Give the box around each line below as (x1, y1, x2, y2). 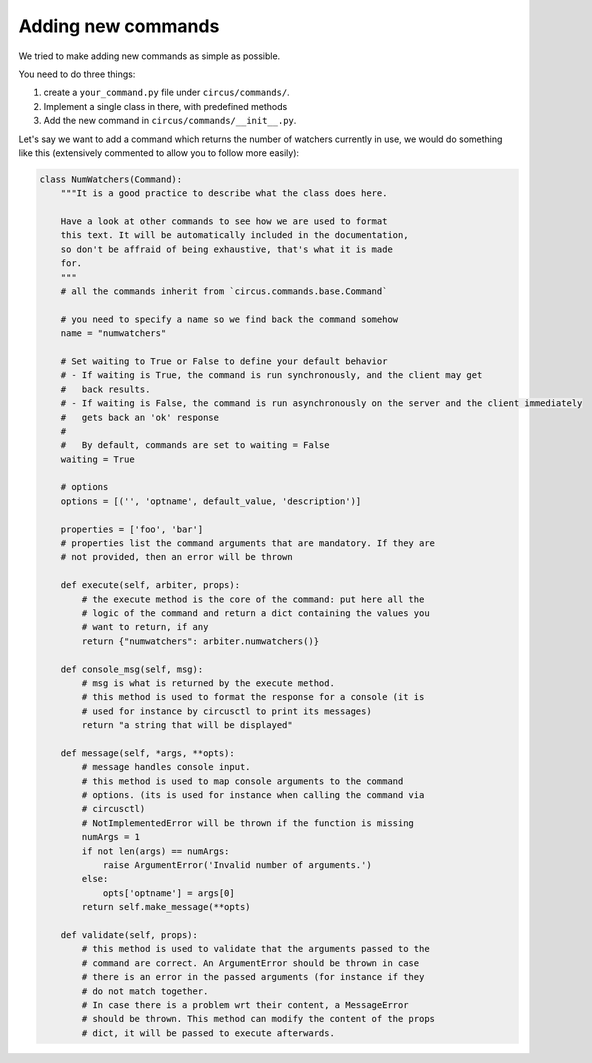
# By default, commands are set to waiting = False (60, 440, 330, 451)
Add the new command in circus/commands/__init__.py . (43, 115, 297, 127)
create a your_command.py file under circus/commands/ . (43, 86, 290, 99)
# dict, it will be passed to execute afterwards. (81, 1027, 335, 1039)
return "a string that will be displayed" (81, 720, 294, 731)
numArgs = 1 (81, 831, 140, 843)
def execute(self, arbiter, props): (60, 580, 240, 591)
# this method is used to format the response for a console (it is (81, 691, 425, 703)
